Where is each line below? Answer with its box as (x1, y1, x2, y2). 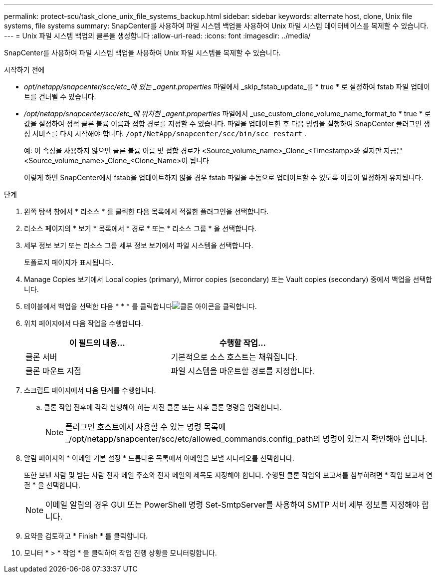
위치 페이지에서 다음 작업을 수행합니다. (24, 319, 143, 327)
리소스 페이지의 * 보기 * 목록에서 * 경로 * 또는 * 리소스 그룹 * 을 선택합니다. (24, 224, 256, 233)
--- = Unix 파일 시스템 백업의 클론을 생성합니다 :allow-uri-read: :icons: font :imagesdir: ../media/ (4, 31, 311, 40)
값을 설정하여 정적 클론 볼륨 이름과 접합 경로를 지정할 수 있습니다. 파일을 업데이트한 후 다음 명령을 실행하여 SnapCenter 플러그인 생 (24, 119, 430, 128)
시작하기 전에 (4, 65, 45, 74)
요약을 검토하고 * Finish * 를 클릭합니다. (24, 532, 148, 540)
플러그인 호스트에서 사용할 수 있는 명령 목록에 (65, 422, 226, 432)
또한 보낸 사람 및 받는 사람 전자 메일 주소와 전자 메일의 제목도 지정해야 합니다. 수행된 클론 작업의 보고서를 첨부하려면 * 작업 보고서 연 (24, 471, 433, 479)
